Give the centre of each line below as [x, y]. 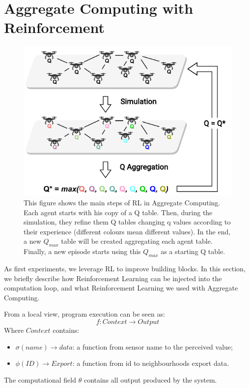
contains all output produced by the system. [150, 379]
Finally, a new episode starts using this [82, 251]
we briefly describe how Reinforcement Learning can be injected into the [113, 278]
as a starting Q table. [193, 251]
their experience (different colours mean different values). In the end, [127, 231]
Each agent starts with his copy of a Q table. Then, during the [118, 212]
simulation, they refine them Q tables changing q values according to [127, 222]
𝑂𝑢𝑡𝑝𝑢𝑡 [149, 322]
